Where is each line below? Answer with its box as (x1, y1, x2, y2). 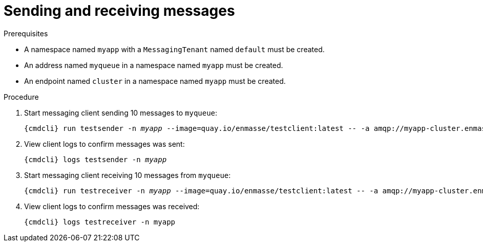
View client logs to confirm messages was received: (24, 202, 200, 211)
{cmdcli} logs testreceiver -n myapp (24, 217, 176, 226)
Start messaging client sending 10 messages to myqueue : (24, 108, 218, 117)
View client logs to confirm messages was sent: (24, 139, 185, 148)
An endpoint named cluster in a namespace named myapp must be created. (24, 76, 286, 85)
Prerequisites (4, 29, 48, 38)
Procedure (4, 92, 39, 101)
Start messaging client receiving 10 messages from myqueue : (24, 170, 231, 180)
